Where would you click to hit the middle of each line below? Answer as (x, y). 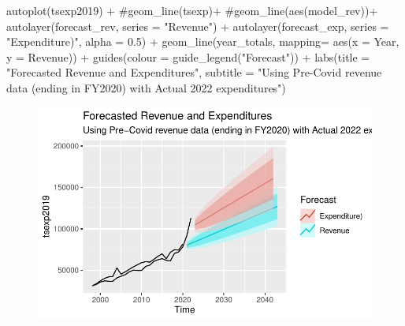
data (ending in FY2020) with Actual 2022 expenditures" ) (146, 87)
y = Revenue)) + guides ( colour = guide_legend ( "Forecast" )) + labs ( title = (188, 56)
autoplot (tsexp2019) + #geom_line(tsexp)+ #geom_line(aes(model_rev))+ (192, 10)
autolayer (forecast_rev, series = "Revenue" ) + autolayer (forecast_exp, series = (198, 26)
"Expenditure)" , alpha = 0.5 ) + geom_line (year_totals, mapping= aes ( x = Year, (203, 41)
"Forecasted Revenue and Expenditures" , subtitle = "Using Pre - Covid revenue (194, 72)
